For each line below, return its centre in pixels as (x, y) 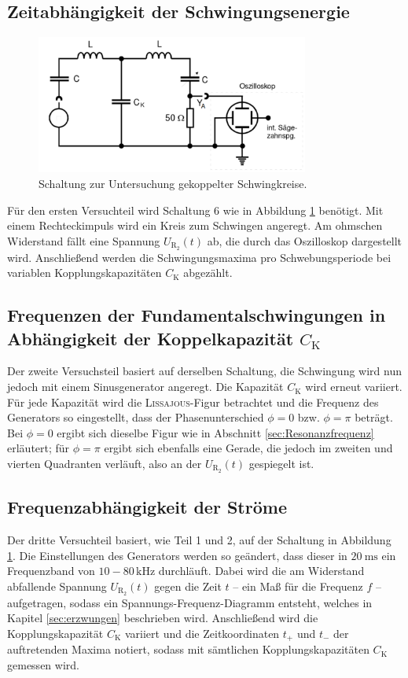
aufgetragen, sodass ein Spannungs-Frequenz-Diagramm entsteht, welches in (190, 602)
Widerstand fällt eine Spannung (84, 240)
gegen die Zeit (188, 586)
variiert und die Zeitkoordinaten (202, 633)
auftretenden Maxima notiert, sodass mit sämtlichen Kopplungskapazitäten (188, 649)
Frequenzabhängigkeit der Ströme (147, 507)
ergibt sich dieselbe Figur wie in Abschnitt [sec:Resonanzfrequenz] (215, 432)
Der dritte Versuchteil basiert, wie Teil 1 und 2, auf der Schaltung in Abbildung (199, 540)
